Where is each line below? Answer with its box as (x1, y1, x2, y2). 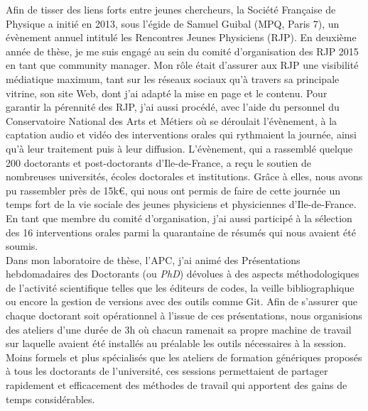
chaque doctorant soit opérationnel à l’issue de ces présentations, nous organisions (6, 308, 362, 323)
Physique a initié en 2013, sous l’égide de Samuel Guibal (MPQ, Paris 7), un (6, 16, 340, 31)
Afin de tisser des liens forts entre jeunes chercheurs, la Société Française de (6, 2, 336, 16)
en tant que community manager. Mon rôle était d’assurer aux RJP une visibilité (6, 57, 359, 72)
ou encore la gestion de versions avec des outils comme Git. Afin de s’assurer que (6, 294, 358, 309)
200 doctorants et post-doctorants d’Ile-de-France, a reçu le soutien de (6, 155, 311, 170)
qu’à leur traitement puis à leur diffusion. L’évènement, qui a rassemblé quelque (6, 141, 353, 155)
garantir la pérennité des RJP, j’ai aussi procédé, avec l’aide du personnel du (6, 99, 340, 114)
